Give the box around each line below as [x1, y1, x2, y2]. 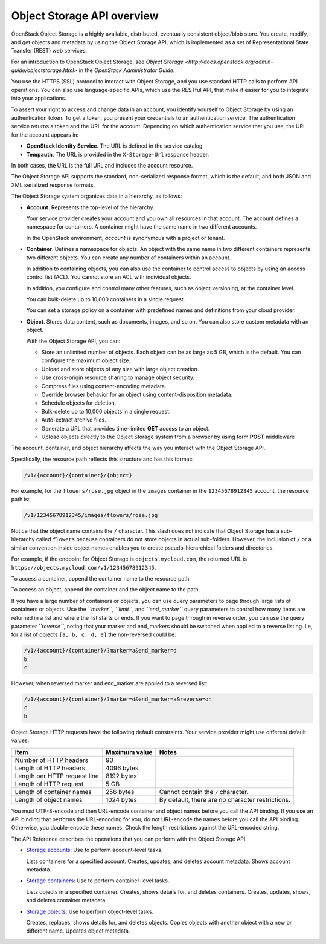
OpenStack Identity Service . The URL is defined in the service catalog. [26, 142, 205, 149]
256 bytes [106, 787, 135, 796]
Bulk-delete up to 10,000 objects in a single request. [41, 408, 171, 415]
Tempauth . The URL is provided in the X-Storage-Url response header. [26, 151, 209, 158]
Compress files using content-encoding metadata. [41, 382, 167, 389]
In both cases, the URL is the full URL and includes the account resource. [11, 162, 193, 169]
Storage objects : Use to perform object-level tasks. [26, 908, 154, 915]
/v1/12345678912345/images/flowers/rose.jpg [24, 512, 158, 519]
